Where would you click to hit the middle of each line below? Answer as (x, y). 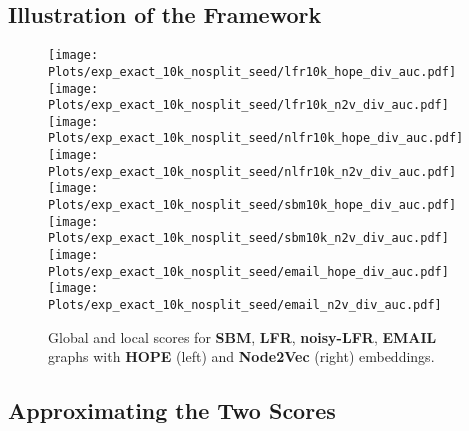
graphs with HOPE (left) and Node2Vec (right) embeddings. (241, 356)
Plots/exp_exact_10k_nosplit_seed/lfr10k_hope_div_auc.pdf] (252, 71)
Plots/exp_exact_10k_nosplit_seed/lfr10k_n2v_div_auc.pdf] (248, 105)
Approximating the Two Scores (172, 410)
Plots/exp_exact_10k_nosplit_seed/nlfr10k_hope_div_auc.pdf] (256, 138)
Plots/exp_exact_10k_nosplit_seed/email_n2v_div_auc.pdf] (245, 305)
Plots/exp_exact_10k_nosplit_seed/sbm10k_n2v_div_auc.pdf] (248, 238)
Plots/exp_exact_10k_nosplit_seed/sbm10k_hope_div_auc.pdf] (252, 205)
